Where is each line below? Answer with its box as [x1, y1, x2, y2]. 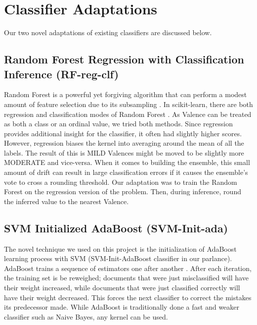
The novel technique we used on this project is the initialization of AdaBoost [4, 243, 237, 254]
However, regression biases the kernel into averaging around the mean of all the [4, 138, 244, 148]
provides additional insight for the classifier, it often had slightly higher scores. [4, 128, 242, 138]
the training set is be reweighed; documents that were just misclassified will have [4, 272, 249, 283]
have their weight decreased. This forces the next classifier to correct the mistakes [4, 292, 252, 302]
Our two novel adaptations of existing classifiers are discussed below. [4, 27, 212, 38]
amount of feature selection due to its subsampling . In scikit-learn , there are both [4, 99, 253, 109]
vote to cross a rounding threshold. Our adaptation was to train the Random [4, 176, 237, 187]
